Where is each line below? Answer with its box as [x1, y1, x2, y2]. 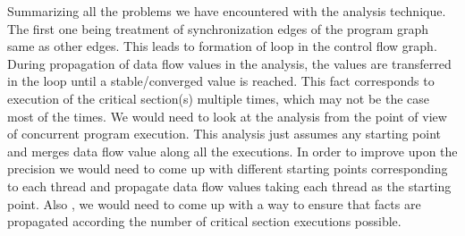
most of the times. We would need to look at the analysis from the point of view [7, 106, 447, 125]
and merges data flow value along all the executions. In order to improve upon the [7, 141, 458, 160]
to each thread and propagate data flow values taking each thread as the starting [7, 176, 452, 195]
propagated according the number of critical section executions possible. [7, 212, 402, 231]
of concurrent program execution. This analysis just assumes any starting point [7, 124, 441, 143]
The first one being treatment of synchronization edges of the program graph [7, 19, 429, 38]
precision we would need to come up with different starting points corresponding [7, 159, 448, 178]
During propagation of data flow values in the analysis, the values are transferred [7, 54, 452, 72]
